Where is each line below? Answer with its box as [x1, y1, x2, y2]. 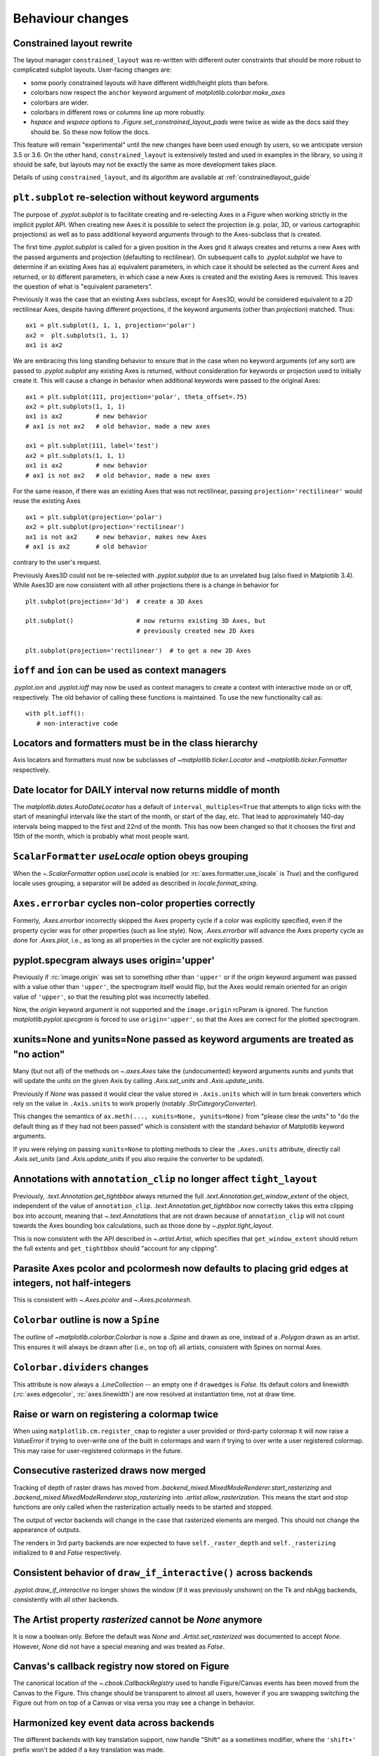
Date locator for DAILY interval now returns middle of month [13, 784, 280, 796]
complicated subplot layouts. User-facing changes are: [13, 65, 172, 74]
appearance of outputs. [13, 1526, 81, 1534]
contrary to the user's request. [13, 558, 102, 567]
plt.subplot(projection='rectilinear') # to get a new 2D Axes [25, 646, 252, 655]
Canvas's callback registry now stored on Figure [13, 1660, 230, 1672]
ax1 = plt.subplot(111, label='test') [25, 442, 159, 450]
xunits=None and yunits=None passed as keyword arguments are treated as [13, 1033, 354, 1046]
